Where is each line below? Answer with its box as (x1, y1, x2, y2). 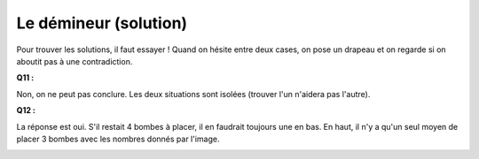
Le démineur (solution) (16, 13, 188, 33)
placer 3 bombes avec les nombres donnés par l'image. (16, 133, 220, 144)
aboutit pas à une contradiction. (16, 56, 133, 66)
